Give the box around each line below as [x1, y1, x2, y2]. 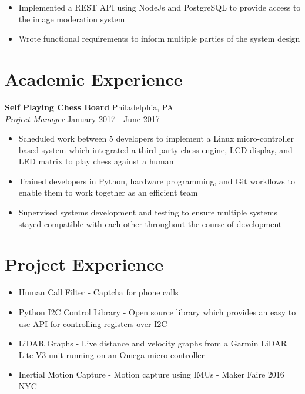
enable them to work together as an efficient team [18, 186, 198, 198]
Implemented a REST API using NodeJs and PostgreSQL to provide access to [18, 1, 301, 13]
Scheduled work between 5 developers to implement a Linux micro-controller [18, 132, 294, 144]
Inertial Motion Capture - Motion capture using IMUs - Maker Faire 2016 [18, 368, 284, 380]
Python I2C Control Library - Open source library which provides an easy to [18, 305, 296, 318]
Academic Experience [5, 66, 183, 90]
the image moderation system [18, 12, 125, 25]
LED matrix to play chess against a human [18, 155, 174, 167]
